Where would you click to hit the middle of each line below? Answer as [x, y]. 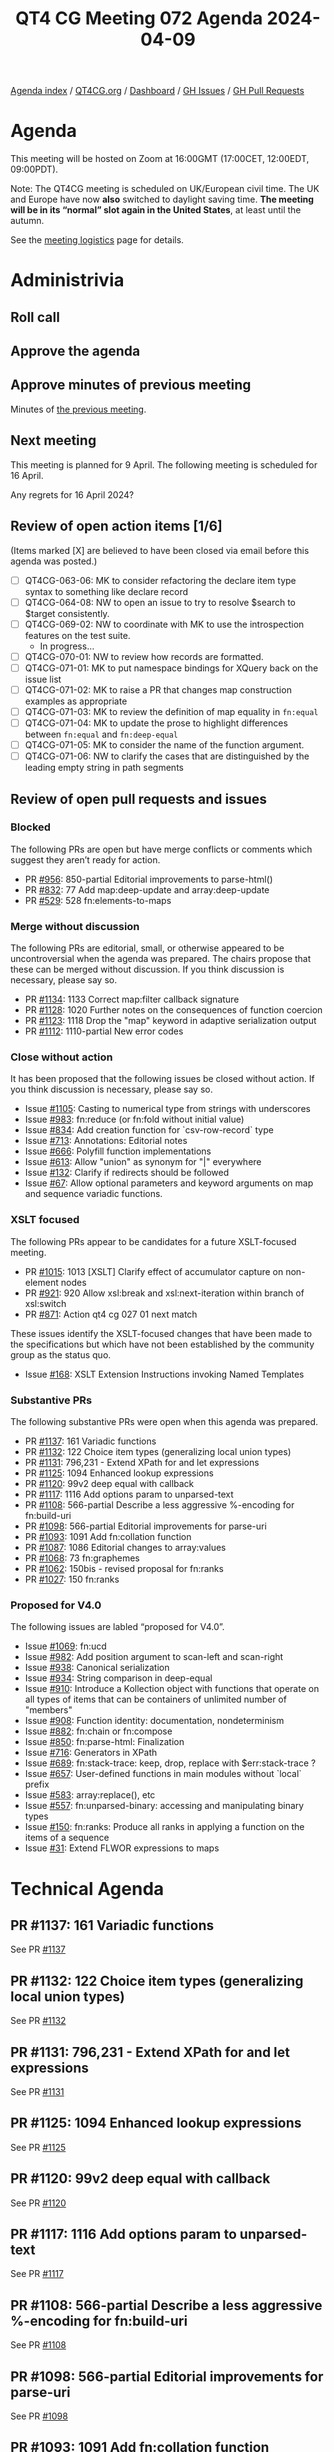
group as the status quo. [61, 1354]
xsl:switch [45, 1303]
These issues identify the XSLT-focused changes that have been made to [161, 1333]
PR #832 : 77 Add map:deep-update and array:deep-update [147, 889]
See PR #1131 [37, 2091]
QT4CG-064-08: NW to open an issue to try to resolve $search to [160, 602]
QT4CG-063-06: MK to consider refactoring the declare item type [160, 580]
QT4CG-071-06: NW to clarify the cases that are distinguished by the [167, 756]
